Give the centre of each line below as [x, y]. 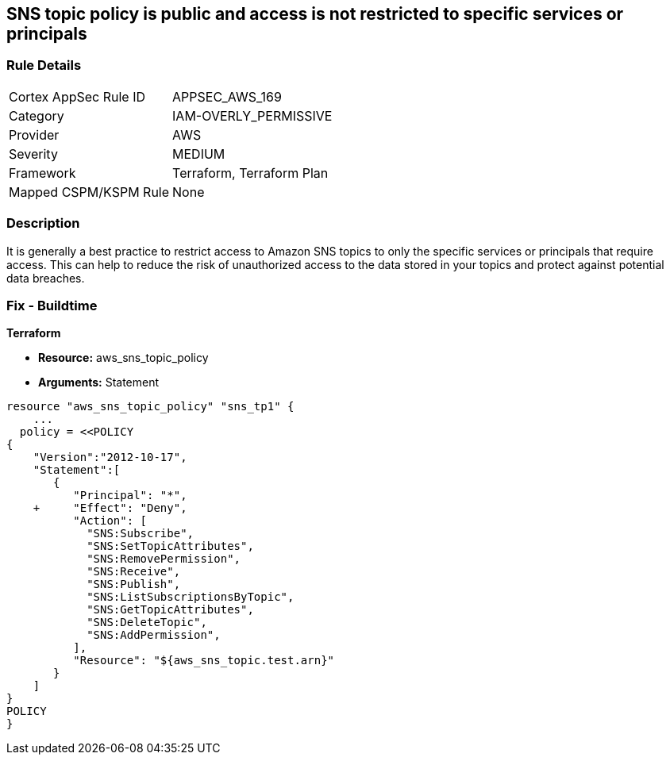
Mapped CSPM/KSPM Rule [89, 192]
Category [37, 115]
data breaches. [46, 278]
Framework [42, 173]
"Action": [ [110, 521]
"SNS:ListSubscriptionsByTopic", [191, 597]
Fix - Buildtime [52, 305]
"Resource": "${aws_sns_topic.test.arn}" [204, 661]
